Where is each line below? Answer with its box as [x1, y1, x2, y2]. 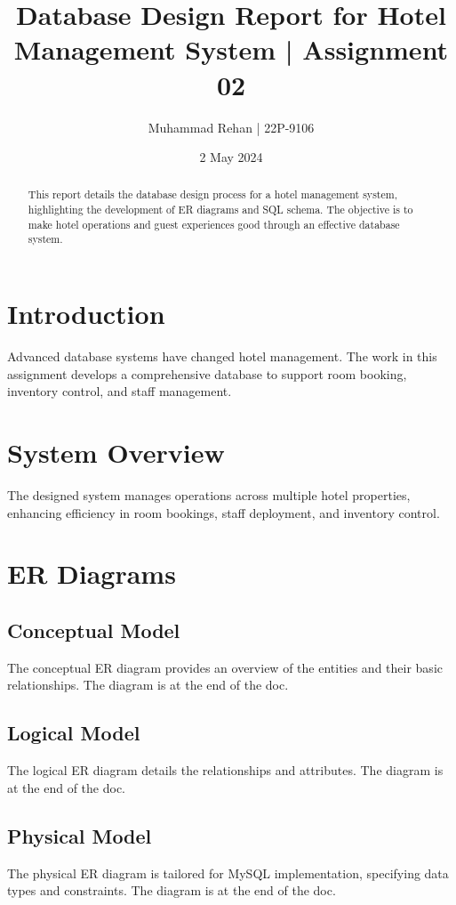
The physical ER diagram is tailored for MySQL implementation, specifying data [7, 863, 449, 882]
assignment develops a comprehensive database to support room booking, [7, 364, 407, 383]
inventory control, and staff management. [7, 382, 232, 400]
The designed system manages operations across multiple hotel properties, [7, 485, 411, 504]
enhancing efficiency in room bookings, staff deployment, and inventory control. [7, 503, 440, 521]
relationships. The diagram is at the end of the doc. [7, 675, 289, 694]
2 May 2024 [199, 148, 263, 166]
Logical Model [7, 719, 140, 747]
